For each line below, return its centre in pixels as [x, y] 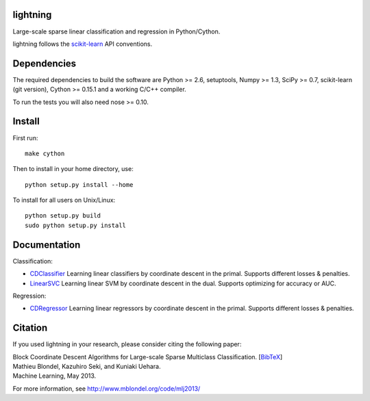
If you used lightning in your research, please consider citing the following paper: [127, 344]
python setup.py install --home [79, 184]
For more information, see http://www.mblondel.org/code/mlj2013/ [107, 388]
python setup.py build [63, 216]
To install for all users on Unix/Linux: [64, 200]
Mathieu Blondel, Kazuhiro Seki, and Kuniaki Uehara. [87, 366]
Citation [30, 328]
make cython [45, 153]
